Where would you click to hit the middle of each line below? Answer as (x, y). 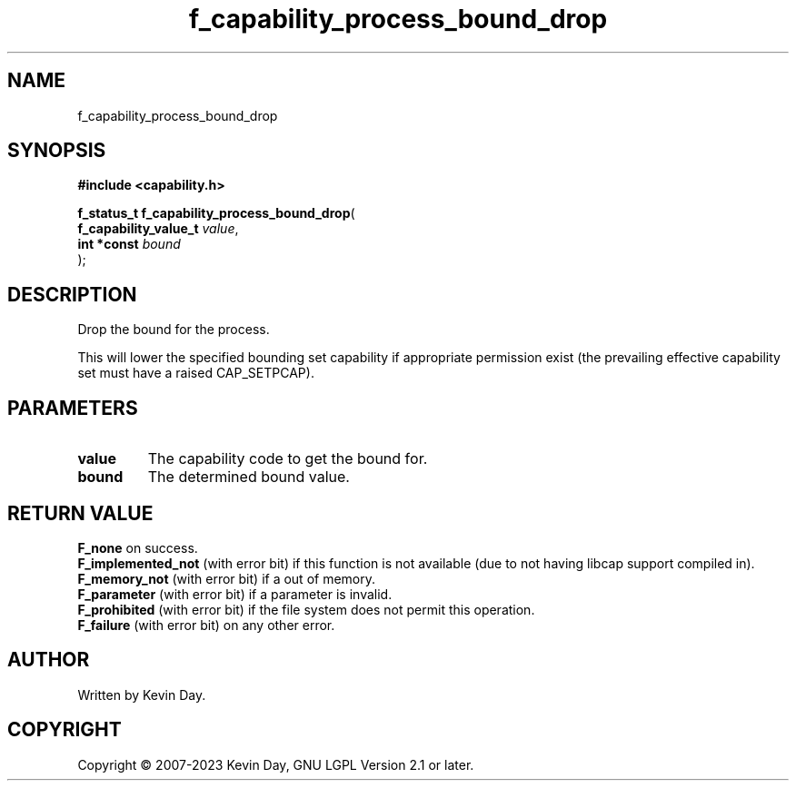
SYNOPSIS (57, 151)
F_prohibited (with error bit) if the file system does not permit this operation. (306, 609)
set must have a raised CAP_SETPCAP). (196, 373)
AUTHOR (49, 660)
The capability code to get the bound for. (288, 459)
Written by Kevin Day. (142, 694)
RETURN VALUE (80, 513)
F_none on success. (138, 547)
